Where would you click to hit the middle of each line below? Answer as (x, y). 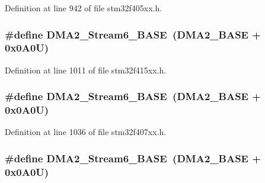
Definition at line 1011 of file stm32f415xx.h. (86, 70)
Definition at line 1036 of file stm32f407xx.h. (86, 132)
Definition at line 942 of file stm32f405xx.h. (84, 8)
